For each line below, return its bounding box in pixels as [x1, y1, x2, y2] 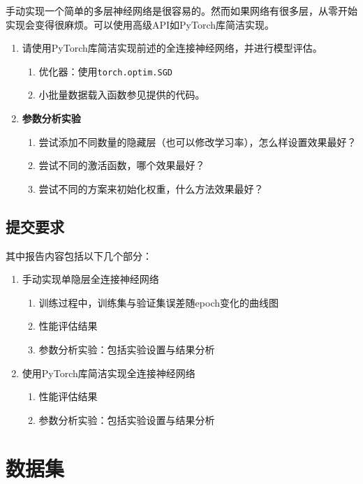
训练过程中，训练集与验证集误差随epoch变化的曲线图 [38, 295, 279, 309]
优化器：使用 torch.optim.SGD [38, 64, 172, 78]
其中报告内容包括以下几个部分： [6, 248, 152, 263]
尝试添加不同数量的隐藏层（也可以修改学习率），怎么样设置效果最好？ [38, 134, 357, 149]
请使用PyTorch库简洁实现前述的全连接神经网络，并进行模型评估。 [22, 41, 323, 55]
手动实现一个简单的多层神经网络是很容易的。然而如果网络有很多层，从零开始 [6, 3, 357, 17]
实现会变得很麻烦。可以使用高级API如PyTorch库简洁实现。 [6, 17, 275, 31]
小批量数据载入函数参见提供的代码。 [38, 87, 205, 102]
